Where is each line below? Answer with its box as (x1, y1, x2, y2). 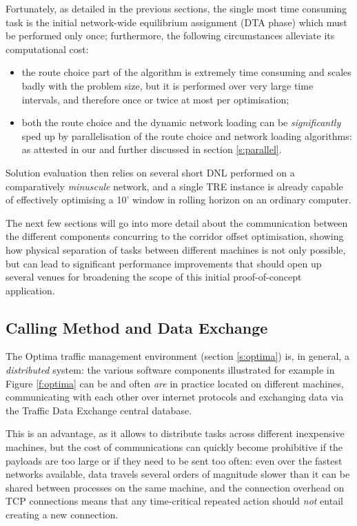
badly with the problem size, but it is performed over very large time (21, 78, 314, 92)
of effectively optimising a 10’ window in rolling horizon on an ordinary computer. (6, 192, 351, 207)
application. (6, 283, 55, 297)
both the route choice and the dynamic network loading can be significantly (21, 115, 341, 130)
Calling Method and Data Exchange (6, 316, 268, 338)
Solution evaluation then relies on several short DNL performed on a (6, 165, 295, 179)
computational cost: (6, 41, 89, 56)
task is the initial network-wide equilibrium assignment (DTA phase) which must (6, 14, 347, 29)
